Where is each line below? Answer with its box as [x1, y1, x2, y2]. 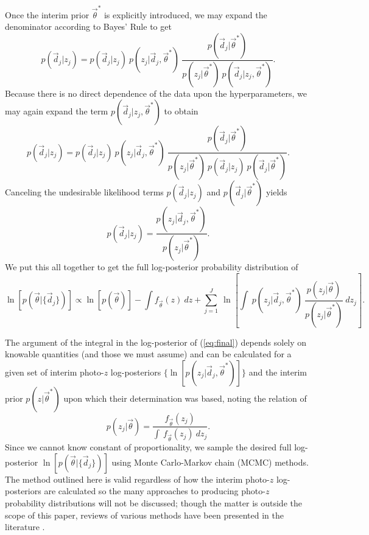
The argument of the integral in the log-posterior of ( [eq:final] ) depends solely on [5, 335, 307, 348]
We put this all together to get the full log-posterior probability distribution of [5, 261, 298, 273]
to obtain [164, 105, 199, 117]
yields [265, 186, 287, 198]
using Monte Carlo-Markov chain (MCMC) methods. [111, 455, 309, 468]
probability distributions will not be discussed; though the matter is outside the [5, 496, 302, 509]
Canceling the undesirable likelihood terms [5, 186, 164, 198]
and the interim [248, 365, 307, 378]
